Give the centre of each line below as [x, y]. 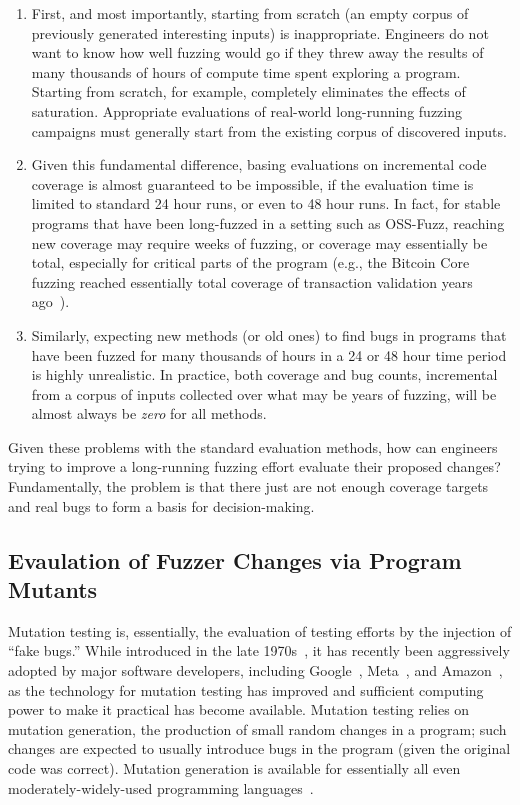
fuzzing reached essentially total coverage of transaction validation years [252, 281]
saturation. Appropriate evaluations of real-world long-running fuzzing [246, 110]
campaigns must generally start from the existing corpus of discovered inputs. [269, 130]
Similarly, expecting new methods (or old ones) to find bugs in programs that [269, 334]
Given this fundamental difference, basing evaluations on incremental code [259, 164]
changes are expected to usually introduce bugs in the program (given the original [259, 748]
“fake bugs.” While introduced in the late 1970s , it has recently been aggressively [259, 650]
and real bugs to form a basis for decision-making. [161, 505]
